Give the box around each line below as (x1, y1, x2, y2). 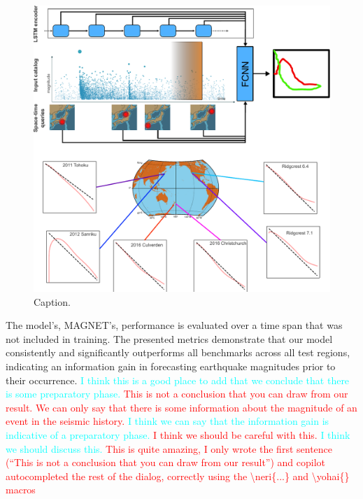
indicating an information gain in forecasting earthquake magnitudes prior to (6, 359, 336, 374)
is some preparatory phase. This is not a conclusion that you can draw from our (6, 386, 348, 401)
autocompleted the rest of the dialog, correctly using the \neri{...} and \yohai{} (6, 468, 350, 483)
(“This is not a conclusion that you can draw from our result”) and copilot (6, 455, 326, 470)
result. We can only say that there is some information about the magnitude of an (6, 400, 357, 414)
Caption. (34, 294, 71, 309)
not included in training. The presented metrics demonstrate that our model (6, 331, 333, 346)
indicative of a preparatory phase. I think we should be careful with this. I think (6, 428, 350, 442)
